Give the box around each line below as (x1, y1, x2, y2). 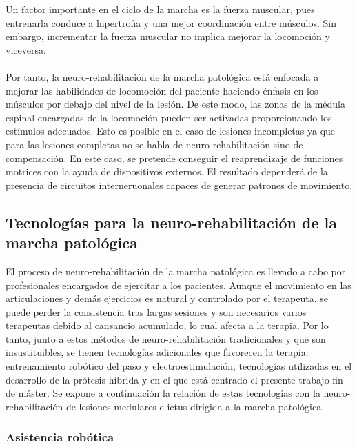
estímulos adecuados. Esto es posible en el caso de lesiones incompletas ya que (6, 123, 336, 138)
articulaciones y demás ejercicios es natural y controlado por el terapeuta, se (6, 291, 329, 306)
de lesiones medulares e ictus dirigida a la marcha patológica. (65, 399, 325, 413)
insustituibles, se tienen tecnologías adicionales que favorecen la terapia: (6, 345, 309, 359)
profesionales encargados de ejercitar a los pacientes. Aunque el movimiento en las (6, 277, 351, 292)
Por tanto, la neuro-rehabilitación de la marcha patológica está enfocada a (6, 69, 319, 83)
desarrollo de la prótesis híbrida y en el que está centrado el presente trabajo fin (6, 372, 343, 386)
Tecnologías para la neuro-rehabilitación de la (6, 211, 338, 232)
